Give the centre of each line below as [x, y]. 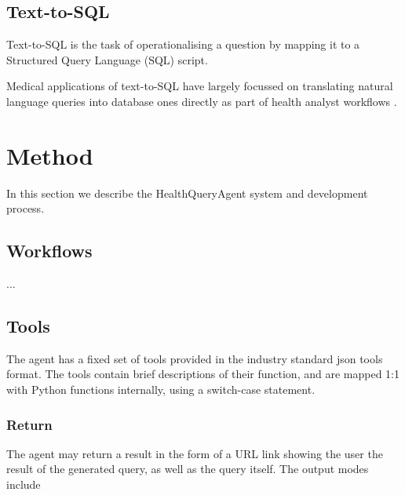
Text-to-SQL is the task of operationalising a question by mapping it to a [183, 44]
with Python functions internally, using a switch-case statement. [161, 389]
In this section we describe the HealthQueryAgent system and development [187, 193]
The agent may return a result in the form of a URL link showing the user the [195, 453]
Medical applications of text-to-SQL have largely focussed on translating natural [200, 86]
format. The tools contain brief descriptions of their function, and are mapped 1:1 [203, 374]
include [24, 484]
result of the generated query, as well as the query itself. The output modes [188, 469]
